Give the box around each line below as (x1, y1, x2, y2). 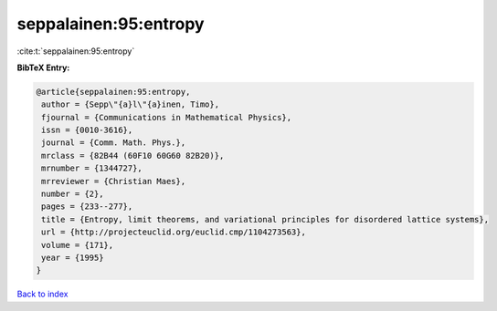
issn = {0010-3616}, (41, 125, 133, 136)
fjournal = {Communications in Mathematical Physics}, (41, 112, 292, 122)
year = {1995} (41, 253, 104, 263)
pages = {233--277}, (41, 202, 133, 212)
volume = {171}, (41, 240, 114, 250)
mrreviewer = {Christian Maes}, (41, 176, 186, 186)
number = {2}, (41, 189, 104, 200)
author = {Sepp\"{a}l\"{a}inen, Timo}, (41, 99, 219, 109)
